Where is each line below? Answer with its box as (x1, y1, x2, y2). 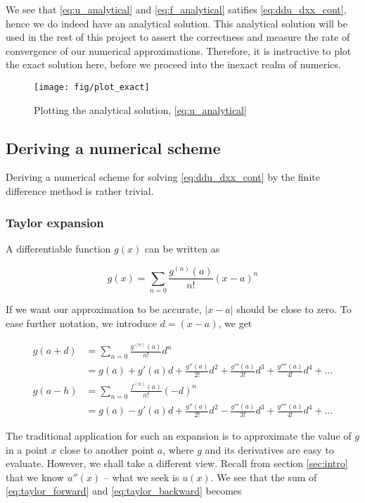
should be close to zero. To (236, 302, 352, 317)
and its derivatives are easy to (205, 442, 334, 457)
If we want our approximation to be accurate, (6, 302, 202, 317)
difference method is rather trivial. (6, 184, 154, 198)
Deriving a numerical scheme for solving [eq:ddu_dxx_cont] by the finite (6, 170, 320, 184)
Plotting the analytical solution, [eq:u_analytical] (34, 102, 247, 117)
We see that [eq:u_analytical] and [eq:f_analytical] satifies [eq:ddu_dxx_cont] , (6, 2, 347, 16)
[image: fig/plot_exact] (34, 82, 150, 92)
